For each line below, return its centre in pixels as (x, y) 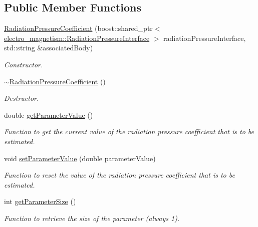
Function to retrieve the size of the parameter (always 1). (92, 218)
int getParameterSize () (40, 201)
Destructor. (22, 98)
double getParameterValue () (49, 114)
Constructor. (24, 64)
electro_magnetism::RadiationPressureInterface (77, 38)
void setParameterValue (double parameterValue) (80, 158)
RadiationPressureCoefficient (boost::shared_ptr (78, 28)
